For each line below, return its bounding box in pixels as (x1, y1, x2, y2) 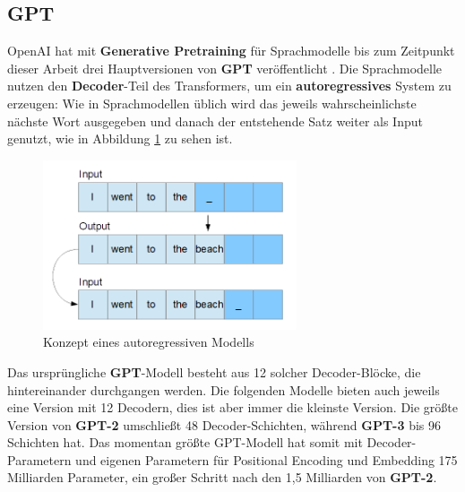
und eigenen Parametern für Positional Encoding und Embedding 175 (75, 450, 458, 469)
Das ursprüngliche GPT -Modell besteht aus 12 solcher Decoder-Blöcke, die (7, 362, 421, 381)
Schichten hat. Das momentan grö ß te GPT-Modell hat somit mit (7, 433, 363, 452)
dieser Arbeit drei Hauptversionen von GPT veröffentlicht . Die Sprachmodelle (7, 58, 443, 77)
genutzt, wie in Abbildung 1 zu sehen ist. (7, 129, 233, 148)
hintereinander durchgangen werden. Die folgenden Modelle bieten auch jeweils (7, 380, 440, 399)
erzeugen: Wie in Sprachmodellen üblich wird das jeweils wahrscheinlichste (7, 93, 417, 112)
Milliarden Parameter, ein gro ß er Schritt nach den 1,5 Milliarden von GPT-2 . (7, 468, 437, 487)
